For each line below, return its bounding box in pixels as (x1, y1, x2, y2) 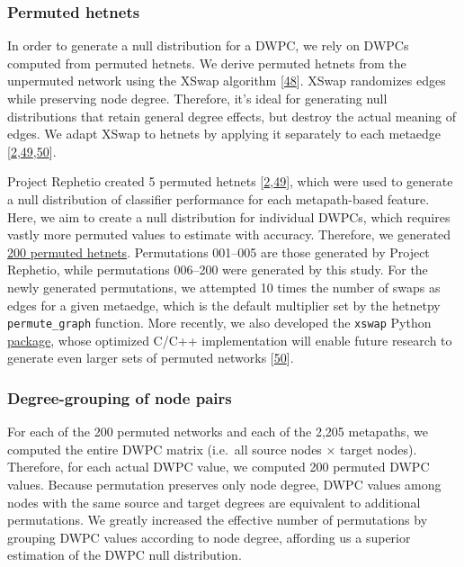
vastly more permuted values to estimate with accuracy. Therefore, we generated (7, 225, 451, 244)
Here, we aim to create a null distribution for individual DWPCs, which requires (7, 207, 451, 226)
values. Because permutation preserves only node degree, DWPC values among (7, 474, 442, 493)
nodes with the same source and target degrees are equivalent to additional (7, 492, 421, 511)
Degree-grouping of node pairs (7, 386, 232, 409)
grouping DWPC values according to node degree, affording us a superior (7, 527, 411, 546)
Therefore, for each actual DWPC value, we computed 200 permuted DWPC (7, 457, 430, 476)
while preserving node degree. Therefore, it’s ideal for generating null (7, 89, 388, 107)
